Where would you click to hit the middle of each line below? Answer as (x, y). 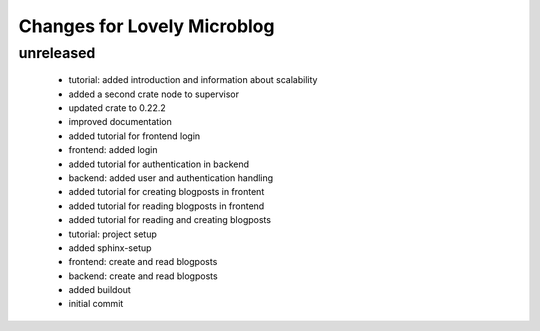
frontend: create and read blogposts (143, 262)
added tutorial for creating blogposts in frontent (166, 192)
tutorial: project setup (112, 234)
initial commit (96, 304)
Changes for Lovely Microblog (146, 26)
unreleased (57, 53)
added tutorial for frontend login (134, 136)
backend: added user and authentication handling (171, 177)
